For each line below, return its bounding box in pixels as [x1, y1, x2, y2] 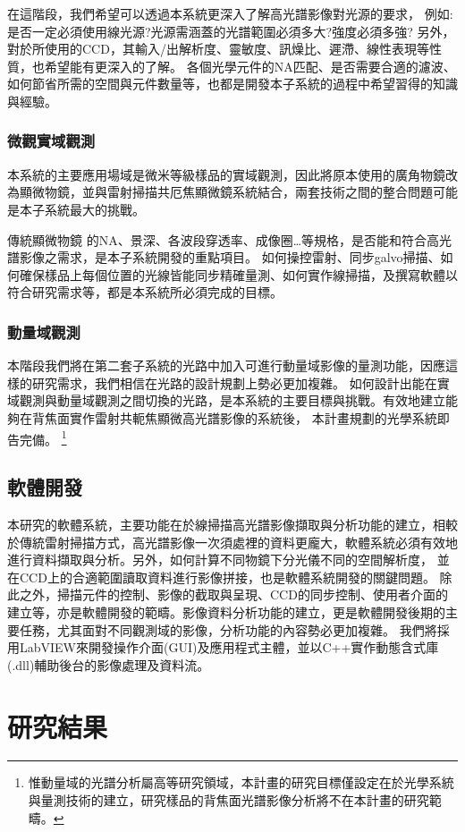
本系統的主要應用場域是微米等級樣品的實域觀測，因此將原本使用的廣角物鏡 [7, 165, 445, 183]
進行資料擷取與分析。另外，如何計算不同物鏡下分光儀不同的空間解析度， [7, 550, 433, 569]
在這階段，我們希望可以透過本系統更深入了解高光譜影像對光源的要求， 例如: [7, 4, 453, 22]
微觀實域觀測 [7, 130, 96, 152]
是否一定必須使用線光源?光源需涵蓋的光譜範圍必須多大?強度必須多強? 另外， [7, 21, 455, 40]
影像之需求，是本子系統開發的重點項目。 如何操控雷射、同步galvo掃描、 [19, 248, 441, 267]
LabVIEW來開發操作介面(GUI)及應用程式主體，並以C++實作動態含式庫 [19, 638, 439, 657]
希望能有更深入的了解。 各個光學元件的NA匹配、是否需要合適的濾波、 [44, 56, 456, 75]
